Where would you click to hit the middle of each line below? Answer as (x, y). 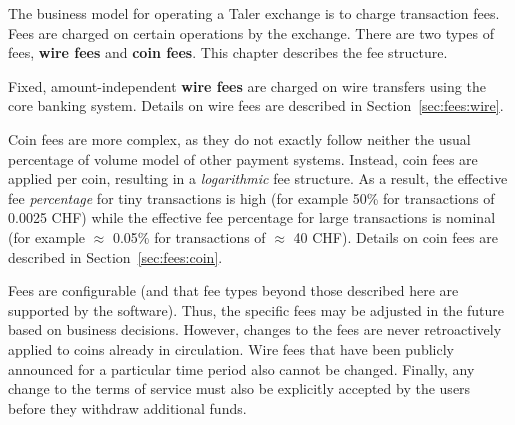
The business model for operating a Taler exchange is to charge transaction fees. (254, 13)
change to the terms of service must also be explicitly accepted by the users (239, 388)
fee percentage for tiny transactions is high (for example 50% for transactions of (251, 197)
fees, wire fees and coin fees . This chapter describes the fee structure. (228, 52)
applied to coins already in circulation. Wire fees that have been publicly (231, 348)
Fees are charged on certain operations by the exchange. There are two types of (251, 32)
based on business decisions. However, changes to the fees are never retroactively (255, 329)
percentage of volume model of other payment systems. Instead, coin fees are (243, 158)
